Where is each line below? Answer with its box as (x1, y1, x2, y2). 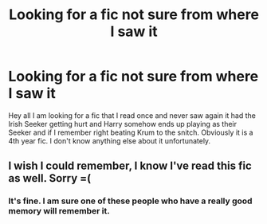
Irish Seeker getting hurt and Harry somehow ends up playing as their (8, 119, 238, 128)
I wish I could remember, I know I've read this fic (8, 159, 253, 173)
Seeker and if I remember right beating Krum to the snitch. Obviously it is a (8, 128, 253, 137)
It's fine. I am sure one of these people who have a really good (8, 195, 253, 206)
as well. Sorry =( (8, 171, 92, 185)
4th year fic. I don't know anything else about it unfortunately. (8, 136, 211, 145)
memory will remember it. (8, 206, 110, 217)
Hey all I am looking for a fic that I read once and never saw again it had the (8, 110, 257, 120)
